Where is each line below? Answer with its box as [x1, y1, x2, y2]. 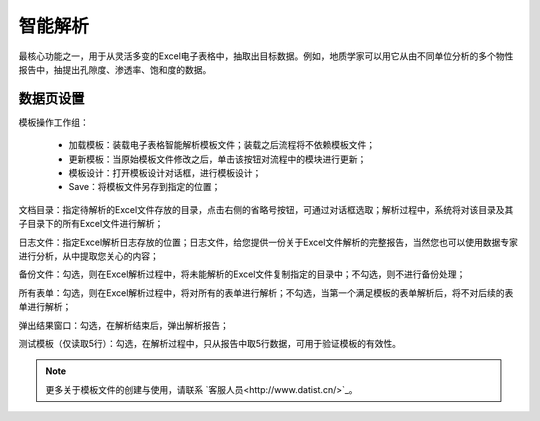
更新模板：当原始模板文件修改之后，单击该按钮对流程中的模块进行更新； [68, 153, 367, 165]
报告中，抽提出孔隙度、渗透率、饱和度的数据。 [18, 63, 212, 75]
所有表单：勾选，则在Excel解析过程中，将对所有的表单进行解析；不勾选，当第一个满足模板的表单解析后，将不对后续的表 [18, 286, 514, 299]
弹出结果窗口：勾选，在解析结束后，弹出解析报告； [18, 319, 229, 331]
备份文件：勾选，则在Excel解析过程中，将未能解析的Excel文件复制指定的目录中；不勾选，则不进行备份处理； [18, 268, 466, 280]
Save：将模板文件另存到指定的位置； [68, 181, 221, 193]
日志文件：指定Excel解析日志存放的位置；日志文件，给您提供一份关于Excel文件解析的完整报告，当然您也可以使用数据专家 [18, 236, 519, 248]
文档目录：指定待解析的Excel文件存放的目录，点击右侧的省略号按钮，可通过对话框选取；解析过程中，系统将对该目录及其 [18, 203, 514, 215]
